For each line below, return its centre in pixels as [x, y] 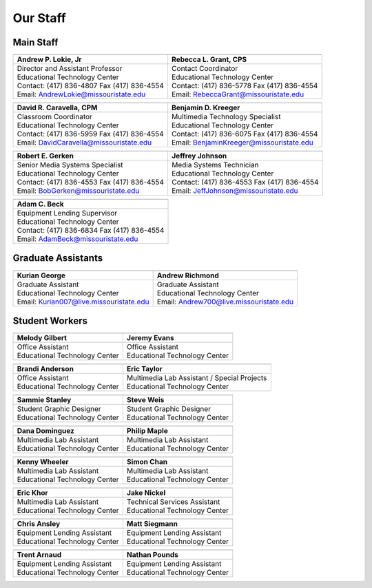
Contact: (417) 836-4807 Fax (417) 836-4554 [91, 86]
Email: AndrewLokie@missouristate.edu [81, 94]
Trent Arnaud [39, 555]
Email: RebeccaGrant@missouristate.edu [238, 94]
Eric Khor [32, 493]
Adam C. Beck [41, 204]
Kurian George [41, 275]
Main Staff [35, 42]
